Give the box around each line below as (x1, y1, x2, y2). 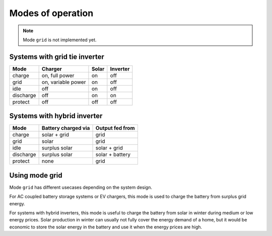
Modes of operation (9, 8, 94, 19)
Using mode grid (9, 171, 62, 180)
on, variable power (41, 78, 86, 86)
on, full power (41, 72, 75, 79)
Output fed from (95, 125, 135, 132)
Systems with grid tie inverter (9, 52, 104, 61)
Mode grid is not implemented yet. (23, 37, 97, 43)
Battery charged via (41, 125, 90, 132)
